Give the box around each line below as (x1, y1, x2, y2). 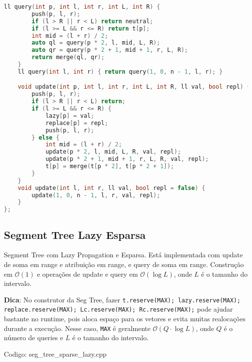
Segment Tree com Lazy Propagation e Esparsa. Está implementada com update (4, 250, 243, 260)
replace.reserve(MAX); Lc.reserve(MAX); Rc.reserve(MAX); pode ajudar (4, 304, 233, 314)
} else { (31, 134, 60, 141)
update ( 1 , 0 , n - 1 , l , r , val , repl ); (31, 191, 160, 199)
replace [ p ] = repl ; (45, 119, 108, 126)
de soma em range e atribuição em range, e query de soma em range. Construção (4, 259, 244, 269)
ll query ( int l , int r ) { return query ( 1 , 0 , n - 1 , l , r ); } (17, 68, 223, 75)
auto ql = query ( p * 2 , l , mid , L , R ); (31, 39, 160, 47)
